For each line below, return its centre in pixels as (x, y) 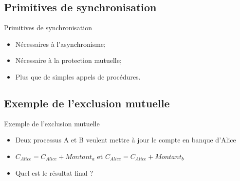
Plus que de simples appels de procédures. (78, 76)
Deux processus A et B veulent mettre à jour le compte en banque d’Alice (126, 140)
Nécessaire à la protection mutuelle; (68, 60)
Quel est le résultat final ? (54, 172)
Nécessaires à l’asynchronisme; (60, 44)
